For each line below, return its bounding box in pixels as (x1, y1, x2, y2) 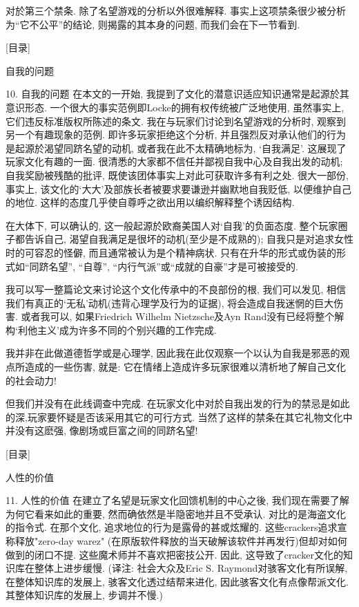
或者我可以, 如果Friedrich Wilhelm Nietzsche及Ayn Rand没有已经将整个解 (21, 309, 345, 324)
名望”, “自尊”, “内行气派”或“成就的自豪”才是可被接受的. (48, 259, 298, 273)
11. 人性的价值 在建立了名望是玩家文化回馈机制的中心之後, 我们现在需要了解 (6, 493, 349, 507)
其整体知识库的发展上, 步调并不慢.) (6, 588, 163, 602)
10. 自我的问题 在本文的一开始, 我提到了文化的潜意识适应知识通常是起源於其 (6, 86, 349, 101)
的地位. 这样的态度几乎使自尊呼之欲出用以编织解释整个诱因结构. (6, 195, 295, 209)
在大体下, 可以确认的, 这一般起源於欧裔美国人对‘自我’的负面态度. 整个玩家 (6, 218, 338, 232)
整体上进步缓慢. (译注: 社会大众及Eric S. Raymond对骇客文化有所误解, (34, 561, 348, 575)
